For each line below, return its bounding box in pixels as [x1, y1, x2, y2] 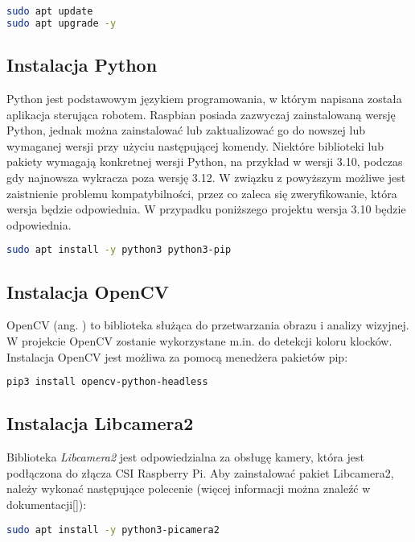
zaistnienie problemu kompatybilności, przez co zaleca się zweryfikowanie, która [6, 184, 397, 201]
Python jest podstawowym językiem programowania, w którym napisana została [6, 89, 402, 106]
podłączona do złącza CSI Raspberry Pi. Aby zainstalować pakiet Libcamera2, [6, 464, 394, 481]
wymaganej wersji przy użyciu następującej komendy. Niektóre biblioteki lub [6, 137, 384, 154]
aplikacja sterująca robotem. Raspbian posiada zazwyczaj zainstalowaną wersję [6, 106, 396, 122]
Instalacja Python [6, 52, 158, 77]
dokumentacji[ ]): [6, 496, 87, 513]
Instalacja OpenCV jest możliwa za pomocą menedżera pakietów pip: [6, 348, 348, 365]
